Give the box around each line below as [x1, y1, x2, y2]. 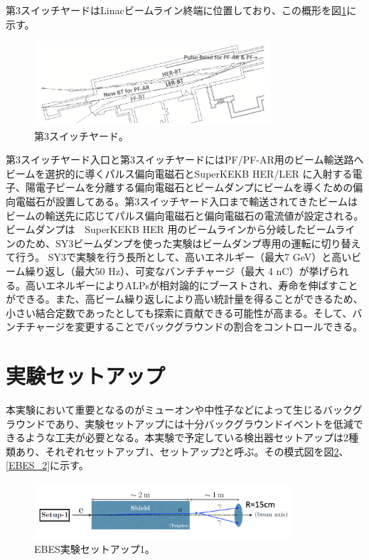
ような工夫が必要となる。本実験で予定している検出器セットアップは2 [25, 430, 348, 445]
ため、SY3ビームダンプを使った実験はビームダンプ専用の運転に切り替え [25, 235, 361, 250]
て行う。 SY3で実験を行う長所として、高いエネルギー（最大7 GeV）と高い [6, 249, 352, 264]
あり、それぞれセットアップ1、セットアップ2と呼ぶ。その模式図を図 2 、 [15, 443, 349, 458]
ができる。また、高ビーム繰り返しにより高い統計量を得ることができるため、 [6, 291, 363, 306]
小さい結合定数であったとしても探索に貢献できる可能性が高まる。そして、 [6, 305, 353, 320]
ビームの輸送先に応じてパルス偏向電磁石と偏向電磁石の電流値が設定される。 [6, 208, 364, 222]
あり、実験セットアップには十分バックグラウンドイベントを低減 [55, 416, 353, 431]
